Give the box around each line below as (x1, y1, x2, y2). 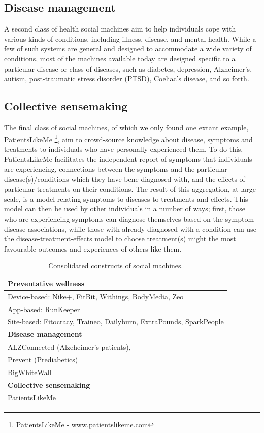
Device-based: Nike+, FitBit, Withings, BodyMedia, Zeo (8, 291, 184, 301)
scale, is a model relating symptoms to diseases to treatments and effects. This (4, 193, 248, 204)
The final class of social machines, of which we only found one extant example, (4, 121, 249, 132)
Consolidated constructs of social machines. (48, 260, 183, 271)
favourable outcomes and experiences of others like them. (4, 243, 182, 254)
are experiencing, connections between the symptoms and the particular (4, 164, 227, 174)
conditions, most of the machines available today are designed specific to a (4, 53, 236, 64)
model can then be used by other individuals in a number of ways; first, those (4, 203, 245, 214)
